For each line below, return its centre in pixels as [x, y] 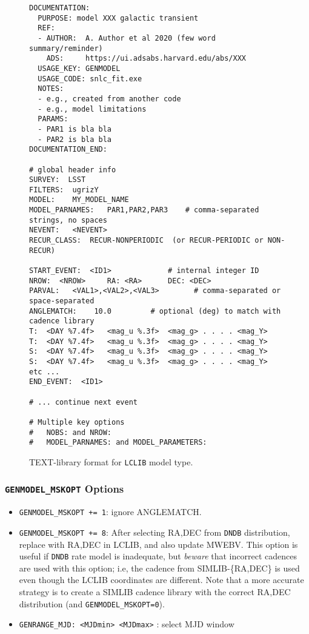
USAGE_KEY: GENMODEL [79, 68]
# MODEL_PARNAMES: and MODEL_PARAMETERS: [118, 443]
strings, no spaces [68, 220]
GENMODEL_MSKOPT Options [65, 489]
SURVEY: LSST [58, 180]
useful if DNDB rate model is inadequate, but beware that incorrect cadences [158, 556]
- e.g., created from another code [109, 99]
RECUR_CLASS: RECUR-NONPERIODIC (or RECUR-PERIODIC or [146, 241]
